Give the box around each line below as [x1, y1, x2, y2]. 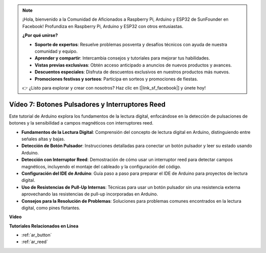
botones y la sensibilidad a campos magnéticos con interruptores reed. [9, 120, 154, 126]
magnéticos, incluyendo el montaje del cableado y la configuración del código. [21, 163, 182, 169]
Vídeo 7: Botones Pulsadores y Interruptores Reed [9, 100, 166, 108]
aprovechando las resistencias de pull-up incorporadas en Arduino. [21, 191, 159, 197]
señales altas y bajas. [21, 136, 65, 142]
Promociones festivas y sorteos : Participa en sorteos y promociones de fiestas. [34, 76, 198, 82]
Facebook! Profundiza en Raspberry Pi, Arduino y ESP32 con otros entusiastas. [22, 23, 183, 29]
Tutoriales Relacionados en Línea [9, 223, 79, 229]
